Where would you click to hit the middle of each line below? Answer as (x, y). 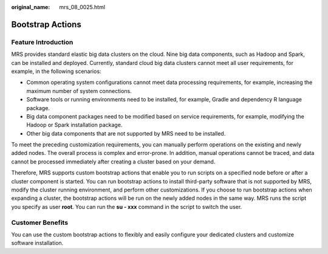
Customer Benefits (40, 222)
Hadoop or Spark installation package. (74, 125)
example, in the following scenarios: (56, 71)
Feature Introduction (42, 42)
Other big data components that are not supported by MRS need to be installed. (126, 133)
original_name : (31, 7)
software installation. (37, 243)
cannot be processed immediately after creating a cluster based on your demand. (113, 162)
